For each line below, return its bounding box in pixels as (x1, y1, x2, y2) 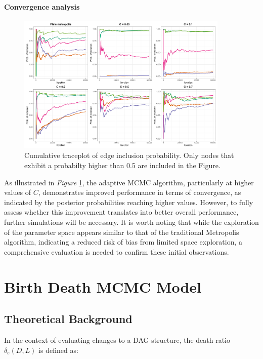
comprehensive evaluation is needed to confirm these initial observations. (4, 246, 229, 257)
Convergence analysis (4, 1, 80, 12)
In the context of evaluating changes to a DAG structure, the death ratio (4, 334, 230, 345)
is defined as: (38, 344, 78, 355)
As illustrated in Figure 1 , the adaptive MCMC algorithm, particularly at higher (4, 177, 254, 187)
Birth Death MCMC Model (4, 276, 202, 297)
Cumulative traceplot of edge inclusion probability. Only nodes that (24, 150, 234, 161)
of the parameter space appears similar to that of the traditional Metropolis (4, 226, 239, 237)
